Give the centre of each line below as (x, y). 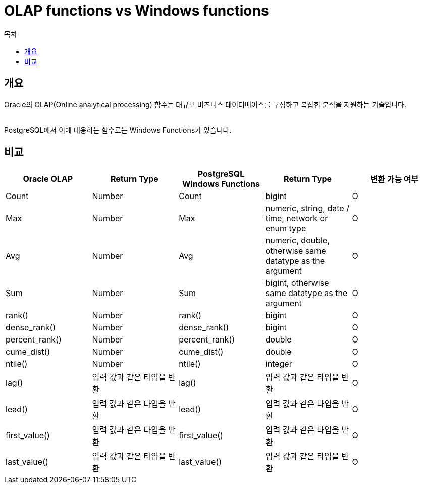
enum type (286, 229)
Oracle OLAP (48, 179)
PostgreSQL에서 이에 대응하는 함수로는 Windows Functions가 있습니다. (118, 130)
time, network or (297, 218)
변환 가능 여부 (394, 180)
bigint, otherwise (297, 283)
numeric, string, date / (307, 208)
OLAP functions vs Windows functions (137, 11)
